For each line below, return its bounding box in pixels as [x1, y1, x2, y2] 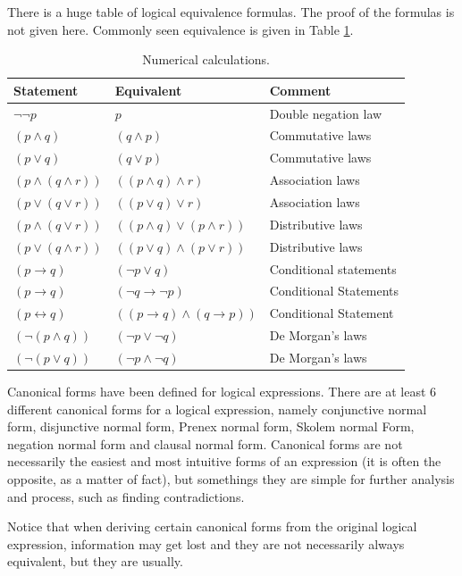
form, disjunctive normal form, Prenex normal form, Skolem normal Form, [7, 417, 415, 436]
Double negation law [269, 104, 382, 122]
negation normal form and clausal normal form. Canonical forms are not [7, 434, 403, 453]
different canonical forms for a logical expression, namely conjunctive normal [7, 399, 427, 418]
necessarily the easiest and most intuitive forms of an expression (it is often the [7, 452, 441, 471]
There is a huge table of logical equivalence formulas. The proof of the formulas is [7, 3, 455, 21]
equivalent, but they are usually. [7, 552, 183, 571]
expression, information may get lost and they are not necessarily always [7, 534, 405, 553]
